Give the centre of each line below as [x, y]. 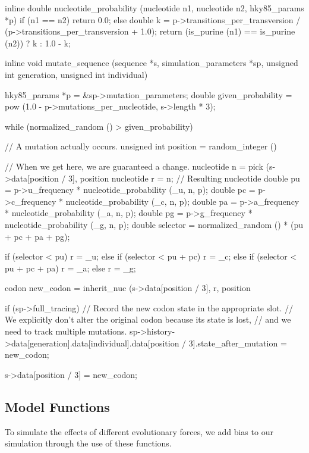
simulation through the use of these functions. [88, 443]
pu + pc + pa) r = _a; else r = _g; [70, 268]
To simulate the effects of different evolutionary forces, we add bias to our [139, 431]
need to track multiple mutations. [66, 331]
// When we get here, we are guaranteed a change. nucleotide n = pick [134, 166]
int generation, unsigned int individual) [76, 74]
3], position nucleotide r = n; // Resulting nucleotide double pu [184, 178]
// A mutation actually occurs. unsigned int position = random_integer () [141, 146]
